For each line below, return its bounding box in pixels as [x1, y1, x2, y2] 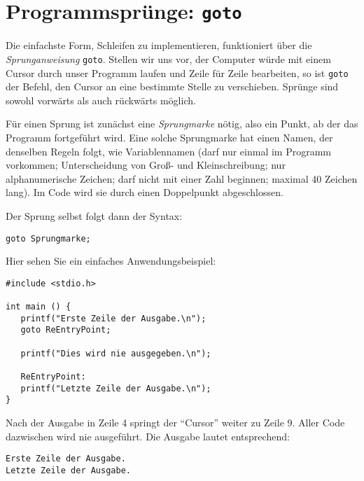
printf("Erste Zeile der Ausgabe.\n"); [20, 313, 206, 323]
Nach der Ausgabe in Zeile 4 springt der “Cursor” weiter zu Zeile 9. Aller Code [6, 414, 345, 429]
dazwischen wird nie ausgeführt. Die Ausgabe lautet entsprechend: [6, 428, 290, 443]
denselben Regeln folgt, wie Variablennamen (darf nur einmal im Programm [6, 144, 332, 158]
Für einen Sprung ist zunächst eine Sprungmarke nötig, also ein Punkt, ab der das [6, 116, 358, 131]
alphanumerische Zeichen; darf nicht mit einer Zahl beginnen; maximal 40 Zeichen [6, 171, 358, 186]
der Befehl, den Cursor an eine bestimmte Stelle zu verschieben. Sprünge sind [6, 79, 339, 94]
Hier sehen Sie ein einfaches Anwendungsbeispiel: [6, 253, 216, 268]
